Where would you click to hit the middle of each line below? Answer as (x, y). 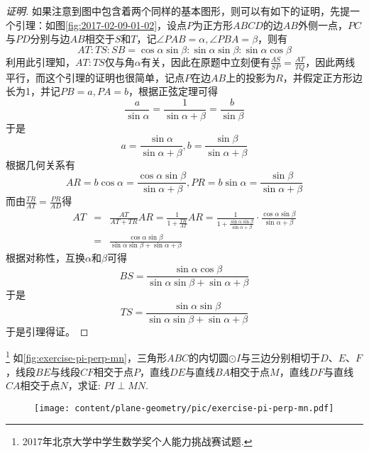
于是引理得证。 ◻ (47, 331)
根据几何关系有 (40, 164)
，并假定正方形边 (323, 77)
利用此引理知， (40, 61)
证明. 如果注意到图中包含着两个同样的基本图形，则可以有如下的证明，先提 (178, 11)
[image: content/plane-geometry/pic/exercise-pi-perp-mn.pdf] (184, 408)
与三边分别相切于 (281, 358)
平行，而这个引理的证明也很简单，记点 (95, 77)
